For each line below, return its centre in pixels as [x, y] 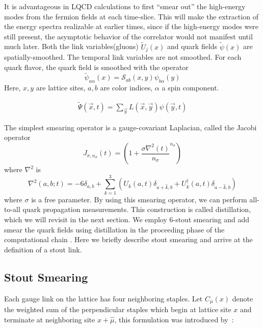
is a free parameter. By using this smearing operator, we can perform [139, 199]
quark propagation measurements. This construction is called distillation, [137, 209]
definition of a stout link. [43, 249]
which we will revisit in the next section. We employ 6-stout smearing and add [127, 219]
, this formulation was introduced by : [174, 319]
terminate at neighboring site [50, 319]
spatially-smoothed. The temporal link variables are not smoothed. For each [123, 57]
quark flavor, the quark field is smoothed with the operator [96, 67]
